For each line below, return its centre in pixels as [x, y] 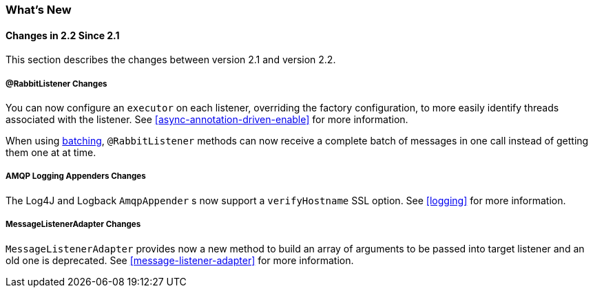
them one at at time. [51, 152]
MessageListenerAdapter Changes [73, 225]
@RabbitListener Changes [56, 84]
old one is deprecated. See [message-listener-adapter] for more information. [180, 260]
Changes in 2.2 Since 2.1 [63, 35]
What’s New [39, 10]
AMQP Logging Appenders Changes [76, 176]
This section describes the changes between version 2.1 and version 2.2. [171, 60]
